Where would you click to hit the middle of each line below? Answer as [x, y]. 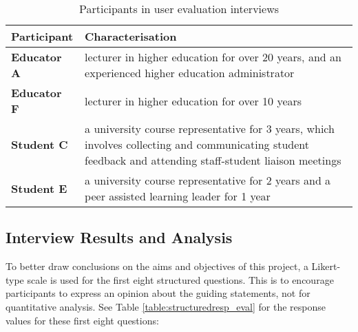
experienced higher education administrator [190, 73]
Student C [40, 144]
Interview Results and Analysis [119, 237]
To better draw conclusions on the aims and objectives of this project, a [157, 266]
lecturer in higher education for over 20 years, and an [213, 57]
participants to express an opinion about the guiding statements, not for [158, 293]
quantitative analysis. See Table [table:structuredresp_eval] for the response [166, 306]
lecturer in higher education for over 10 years [193, 101]
